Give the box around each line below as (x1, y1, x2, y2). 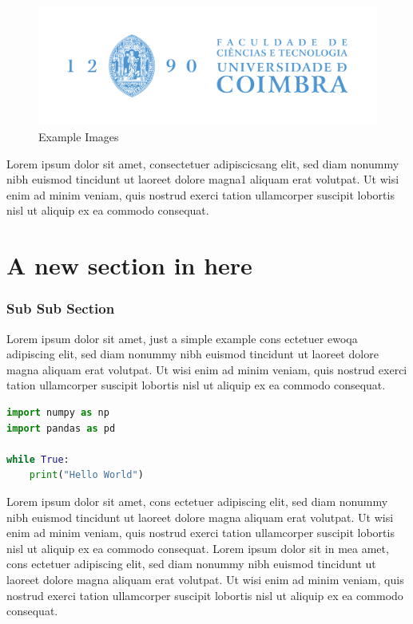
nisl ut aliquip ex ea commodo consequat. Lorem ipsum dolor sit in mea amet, (6, 539, 389, 556)
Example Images (38, 128, 119, 145)
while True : (6, 453, 69, 465)
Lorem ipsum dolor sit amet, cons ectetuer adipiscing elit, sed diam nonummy (6, 492, 388, 509)
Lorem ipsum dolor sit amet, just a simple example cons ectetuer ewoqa (6, 330, 358, 346)
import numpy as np (6, 407, 109, 418)
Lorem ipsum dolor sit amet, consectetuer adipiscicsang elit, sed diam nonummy (6, 155, 399, 172)
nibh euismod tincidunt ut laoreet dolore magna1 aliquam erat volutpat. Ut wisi (6, 171, 399, 188)
